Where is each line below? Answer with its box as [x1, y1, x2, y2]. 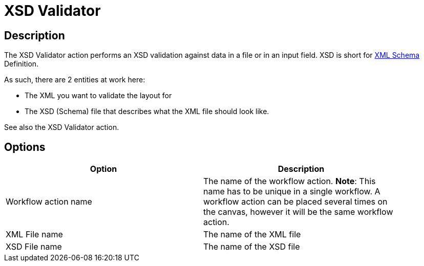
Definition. [4, 59, 39, 69]
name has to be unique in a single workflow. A [203, 186, 380, 197]
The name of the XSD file [203, 241, 300, 252]
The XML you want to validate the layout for [25, 91, 172, 100]
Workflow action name [6, 196, 92, 207]
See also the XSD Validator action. [4, 123, 119, 132]
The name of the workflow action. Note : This [203, 176, 376, 187]
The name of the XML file [203, 229, 301, 240]
